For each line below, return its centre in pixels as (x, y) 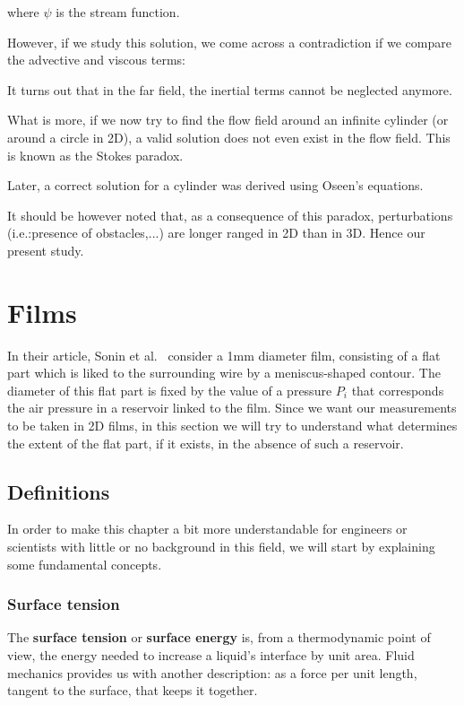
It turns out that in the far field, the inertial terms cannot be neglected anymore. (230, 89)
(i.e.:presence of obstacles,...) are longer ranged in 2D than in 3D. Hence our (216, 233)
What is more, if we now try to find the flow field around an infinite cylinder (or (228, 120)
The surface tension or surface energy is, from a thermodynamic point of (219, 637)
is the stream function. (118, 12)
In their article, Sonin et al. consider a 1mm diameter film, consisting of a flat (224, 355)
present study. (46, 250)
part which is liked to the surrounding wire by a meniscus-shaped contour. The (224, 373)
